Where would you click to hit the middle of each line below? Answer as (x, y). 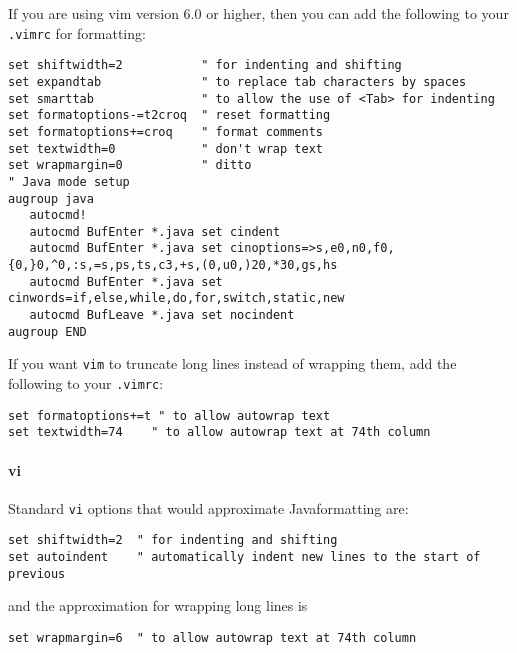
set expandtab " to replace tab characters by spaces (237, 81)
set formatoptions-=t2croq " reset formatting (169, 115)
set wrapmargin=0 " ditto (130, 165)
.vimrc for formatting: (77, 32)
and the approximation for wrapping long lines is (158, 605)
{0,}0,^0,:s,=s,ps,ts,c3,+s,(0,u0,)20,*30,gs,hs (173, 265)
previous (37, 573)
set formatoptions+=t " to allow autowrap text (169, 415)
